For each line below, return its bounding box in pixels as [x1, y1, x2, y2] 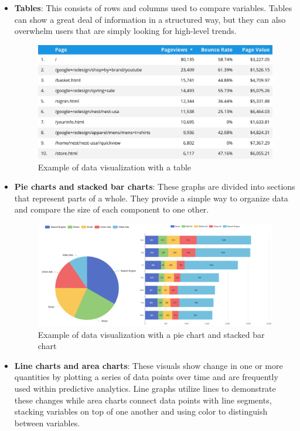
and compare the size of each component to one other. [14, 203, 209, 215]
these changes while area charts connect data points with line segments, [14, 394, 272, 406]
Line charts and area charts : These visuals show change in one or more [14, 359, 283, 371]
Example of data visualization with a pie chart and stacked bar [37, 328, 265, 340]
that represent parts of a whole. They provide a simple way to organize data [14, 191, 288, 204]
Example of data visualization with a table [37, 160, 192, 173]
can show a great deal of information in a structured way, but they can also [14, 13, 286, 25]
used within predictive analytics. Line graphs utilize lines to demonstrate [14, 382, 276, 395]
